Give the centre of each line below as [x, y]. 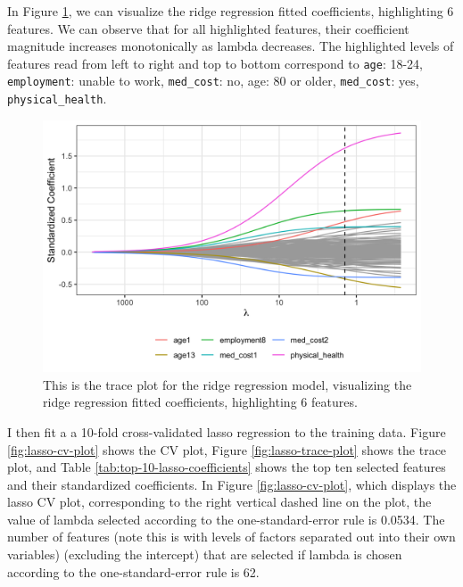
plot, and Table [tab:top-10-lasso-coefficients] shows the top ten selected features [227, 467]
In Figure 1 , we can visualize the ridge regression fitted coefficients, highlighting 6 [231, 11]
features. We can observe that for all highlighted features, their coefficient [208, 28]
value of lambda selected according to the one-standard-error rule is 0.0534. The [226, 519]
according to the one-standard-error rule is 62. [133, 571]
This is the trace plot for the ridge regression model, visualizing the [227, 384]
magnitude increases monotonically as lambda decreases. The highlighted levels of [231, 46]
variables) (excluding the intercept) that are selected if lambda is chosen [205, 554]
